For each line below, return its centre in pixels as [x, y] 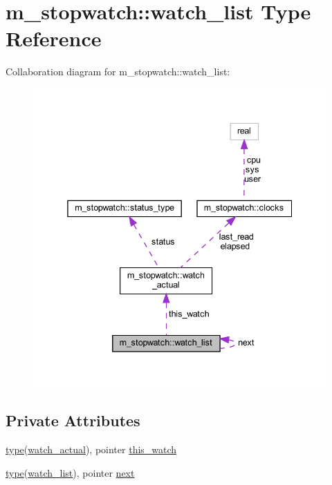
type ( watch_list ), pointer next [70, 472]
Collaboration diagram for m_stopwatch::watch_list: [118, 72]
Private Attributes [73, 420]
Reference [54, 38]
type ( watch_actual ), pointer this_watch [91, 449]
